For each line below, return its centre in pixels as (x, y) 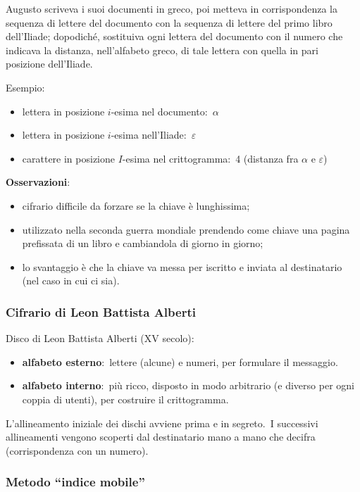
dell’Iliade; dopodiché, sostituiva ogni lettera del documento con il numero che (174, 36)
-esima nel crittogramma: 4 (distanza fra (210, 158)
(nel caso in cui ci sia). (71, 280)
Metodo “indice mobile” (75, 482)
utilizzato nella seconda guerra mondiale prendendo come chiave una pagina (186, 229)
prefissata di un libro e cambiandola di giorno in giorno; (143, 243)
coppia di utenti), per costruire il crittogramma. (125, 399)
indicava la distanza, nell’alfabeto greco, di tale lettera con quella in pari (162, 50)
